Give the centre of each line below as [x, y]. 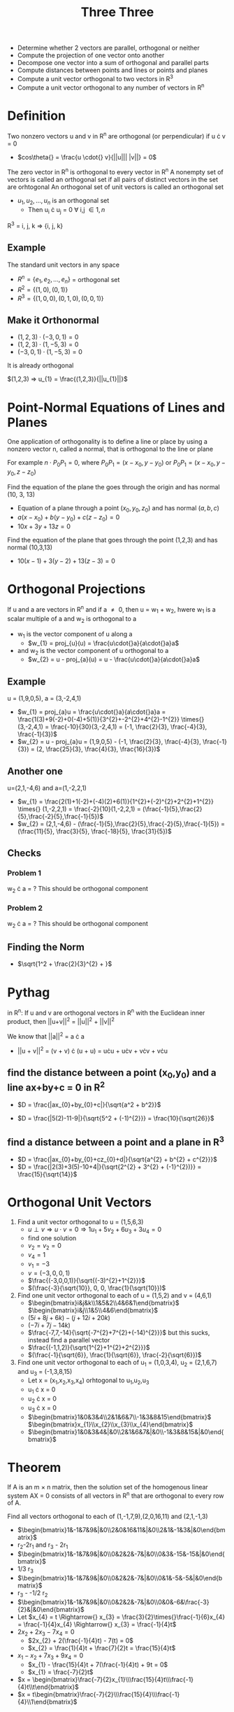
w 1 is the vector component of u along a [75, 634]
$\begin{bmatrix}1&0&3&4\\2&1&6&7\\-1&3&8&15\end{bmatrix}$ [119, 1417]
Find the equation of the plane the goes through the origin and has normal [114, 486]
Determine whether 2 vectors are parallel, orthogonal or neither [109, 48]
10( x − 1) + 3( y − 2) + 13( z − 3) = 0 [66, 561]
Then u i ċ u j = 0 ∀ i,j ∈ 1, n [66, 210]
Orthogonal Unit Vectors [80, 1202]
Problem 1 [24, 873]
